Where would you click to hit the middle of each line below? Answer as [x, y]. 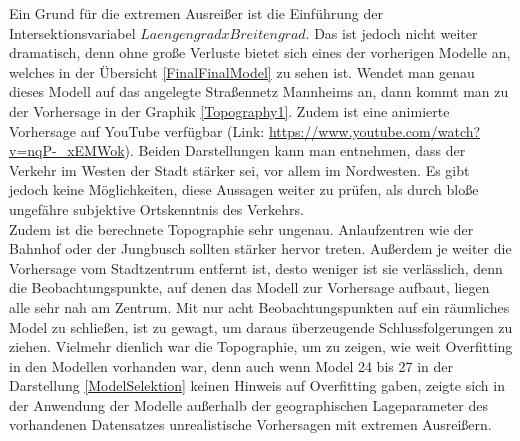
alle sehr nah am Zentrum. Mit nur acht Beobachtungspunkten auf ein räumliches [259, 306]
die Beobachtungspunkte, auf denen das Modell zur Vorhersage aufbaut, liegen [249, 287]
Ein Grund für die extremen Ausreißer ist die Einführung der [196, 13]
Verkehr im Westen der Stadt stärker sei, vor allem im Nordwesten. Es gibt [239, 169]
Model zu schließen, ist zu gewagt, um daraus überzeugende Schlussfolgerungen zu [261, 326]
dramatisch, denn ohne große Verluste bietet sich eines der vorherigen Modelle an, [260, 52]
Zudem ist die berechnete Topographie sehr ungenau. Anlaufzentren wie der [241, 228]
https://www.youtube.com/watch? [374, 130]
